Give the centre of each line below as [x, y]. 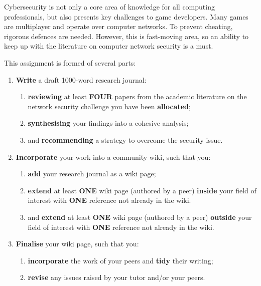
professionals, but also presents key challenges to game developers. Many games [126, 16]
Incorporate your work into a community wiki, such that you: [113, 157]
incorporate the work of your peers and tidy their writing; [120, 260]
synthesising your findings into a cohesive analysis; [108, 123]
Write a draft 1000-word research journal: [81, 79]
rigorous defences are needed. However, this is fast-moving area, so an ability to [126, 36]
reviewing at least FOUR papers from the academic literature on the [137, 96]
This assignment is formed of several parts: [70, 62]
